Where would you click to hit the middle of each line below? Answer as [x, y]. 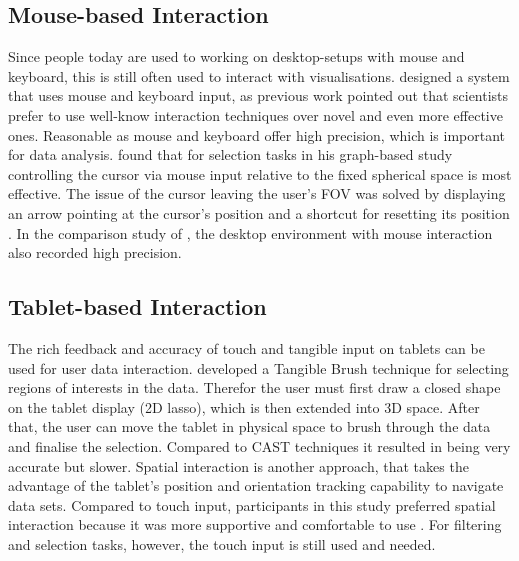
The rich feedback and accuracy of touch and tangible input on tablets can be [246, 347]
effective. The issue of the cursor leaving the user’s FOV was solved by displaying [257, 193]
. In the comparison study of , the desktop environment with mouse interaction [250, 232]
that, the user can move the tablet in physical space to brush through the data [249, 426]
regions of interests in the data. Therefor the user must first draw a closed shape [254, 387]
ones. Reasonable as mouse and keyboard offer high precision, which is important [257, 134]
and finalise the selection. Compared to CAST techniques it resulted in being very [259, 445]
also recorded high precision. [95, 252]
